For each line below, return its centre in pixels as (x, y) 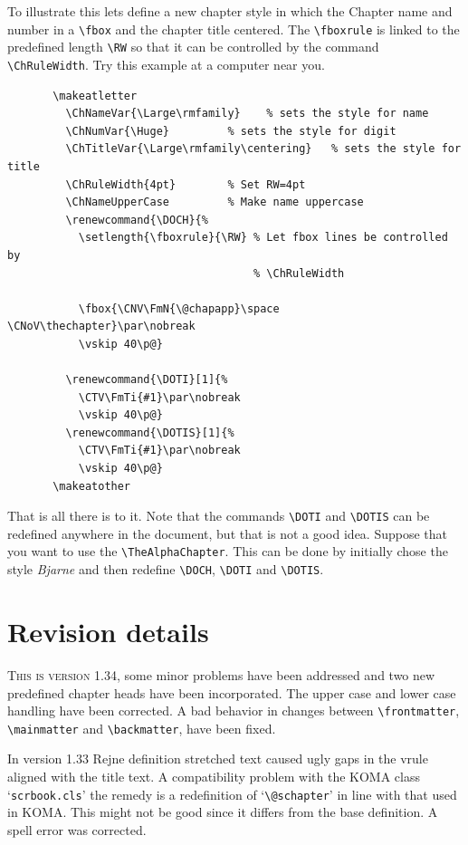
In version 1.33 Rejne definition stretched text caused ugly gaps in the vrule (218, 759)
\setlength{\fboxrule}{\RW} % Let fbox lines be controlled (263, 238)
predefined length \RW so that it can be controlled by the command (193, 47)
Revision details (108, 631)
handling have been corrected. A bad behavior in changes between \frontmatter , (234, 711)
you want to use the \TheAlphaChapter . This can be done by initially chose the (228, 551)
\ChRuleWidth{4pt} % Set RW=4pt (186, 184)
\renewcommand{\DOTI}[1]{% (147, 380)
